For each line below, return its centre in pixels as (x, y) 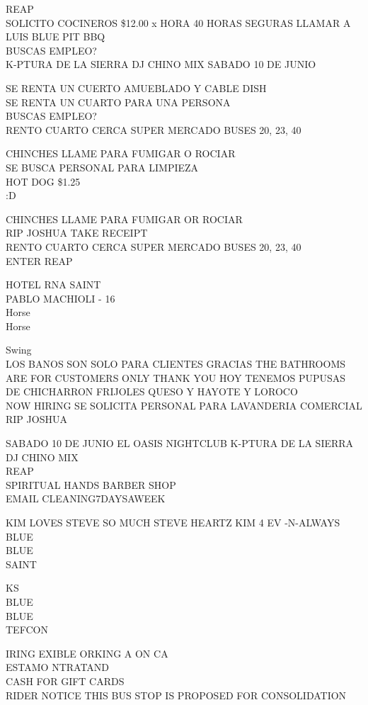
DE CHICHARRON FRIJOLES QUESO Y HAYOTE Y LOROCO (152, 391)
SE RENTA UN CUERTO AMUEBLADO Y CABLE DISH (136, 88)
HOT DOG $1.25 (43, 181)
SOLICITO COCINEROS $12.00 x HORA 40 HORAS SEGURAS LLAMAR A (178, 22)
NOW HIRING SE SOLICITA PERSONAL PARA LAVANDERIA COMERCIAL (184, 405)
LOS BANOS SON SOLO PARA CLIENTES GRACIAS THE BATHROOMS (176, 364)
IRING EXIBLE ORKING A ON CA (87, 653)
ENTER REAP (39, 260)
